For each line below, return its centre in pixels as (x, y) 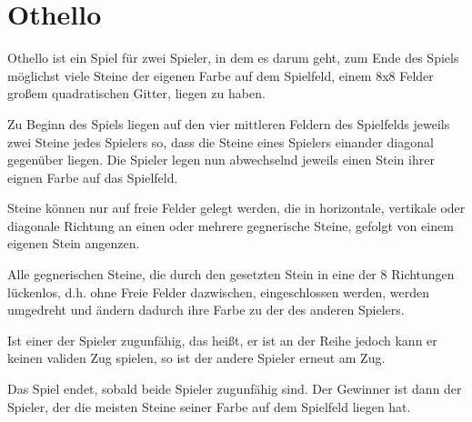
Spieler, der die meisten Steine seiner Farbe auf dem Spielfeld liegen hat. (209, 406)
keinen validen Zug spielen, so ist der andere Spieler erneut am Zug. (196, 358)
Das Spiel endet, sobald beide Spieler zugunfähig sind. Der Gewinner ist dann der (235, 389)
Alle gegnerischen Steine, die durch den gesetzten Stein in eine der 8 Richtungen (231, 274)
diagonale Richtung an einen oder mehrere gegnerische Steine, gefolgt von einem (231, 225)
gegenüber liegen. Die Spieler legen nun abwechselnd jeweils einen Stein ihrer (221, 160)
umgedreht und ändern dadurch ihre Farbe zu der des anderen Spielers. (206, 310)
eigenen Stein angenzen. (74, 243)
